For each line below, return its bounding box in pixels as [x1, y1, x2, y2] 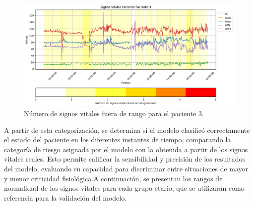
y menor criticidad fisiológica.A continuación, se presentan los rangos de [4, 173, 223, 183]
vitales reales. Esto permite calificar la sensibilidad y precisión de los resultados [4, 154, 246, 164]
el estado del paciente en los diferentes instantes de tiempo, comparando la [4, 134, 231, 145]
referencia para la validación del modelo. [4, 192, 127, 203]
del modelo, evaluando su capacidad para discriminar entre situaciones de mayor [4, 164, 249, 173]
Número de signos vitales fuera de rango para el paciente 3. [24, 108, 204, 119]
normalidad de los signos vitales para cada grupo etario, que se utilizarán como [4, 183, 245, 193]
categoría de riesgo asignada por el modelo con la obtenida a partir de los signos [4, 144, 248, 154]
